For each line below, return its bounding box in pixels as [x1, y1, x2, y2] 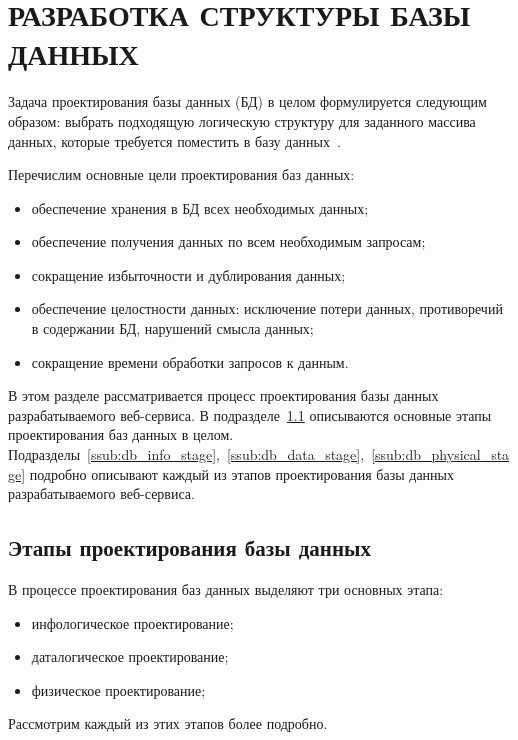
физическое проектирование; [31, 679, 206, 700]
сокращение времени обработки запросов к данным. [31, 351, 349, 372]
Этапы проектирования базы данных [8, 532, 371, 563]
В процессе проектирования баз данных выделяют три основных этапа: [8, 579, 444, 600]
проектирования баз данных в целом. [8, 424, 234, 445]
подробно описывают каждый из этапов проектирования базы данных [29, 463, 454, 484]
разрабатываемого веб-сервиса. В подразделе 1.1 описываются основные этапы [8, 404, 492, 425]
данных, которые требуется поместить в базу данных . [8, 130, 341, 151]
